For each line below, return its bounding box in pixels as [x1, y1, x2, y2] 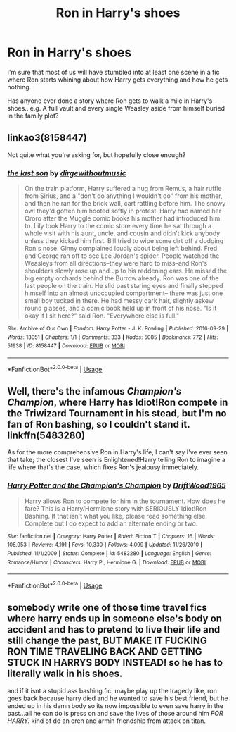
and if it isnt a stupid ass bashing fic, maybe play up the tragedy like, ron [7, 686, 218, 695]
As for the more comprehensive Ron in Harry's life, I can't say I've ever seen [7, 448, 228, 457]
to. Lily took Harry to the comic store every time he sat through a [24, 222, 212, 230]
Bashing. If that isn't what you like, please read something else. [24, 511, 207, 520]
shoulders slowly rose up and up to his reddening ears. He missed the [24, 266, 227, 275]
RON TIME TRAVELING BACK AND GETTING [7, 646, 202, 658]
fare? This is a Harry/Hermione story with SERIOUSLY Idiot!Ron [24, 504, 207, 512]
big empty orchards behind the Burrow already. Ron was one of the [24, 274, 219, 283]
